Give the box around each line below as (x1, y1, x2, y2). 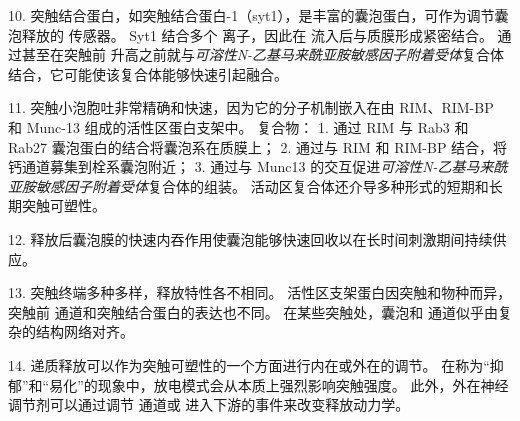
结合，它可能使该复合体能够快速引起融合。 (8, 63, 288, 84)
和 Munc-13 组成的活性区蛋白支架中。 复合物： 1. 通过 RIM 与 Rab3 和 (8, 116, 469, 137)
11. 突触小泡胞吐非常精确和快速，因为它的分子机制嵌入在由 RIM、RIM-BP (8, 97, 494, 118)
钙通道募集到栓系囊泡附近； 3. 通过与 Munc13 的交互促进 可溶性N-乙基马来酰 (8, 156, 508, 177)
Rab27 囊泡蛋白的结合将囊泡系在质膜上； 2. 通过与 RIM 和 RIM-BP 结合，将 (8, 136, 508, 157)
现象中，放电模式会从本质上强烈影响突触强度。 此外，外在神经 (97, 374, 509, 395)
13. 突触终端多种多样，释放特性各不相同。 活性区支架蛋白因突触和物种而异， (8, 282, 512, 303)
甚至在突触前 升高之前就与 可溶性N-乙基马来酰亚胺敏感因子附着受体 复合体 (21, 44, 505, 65)
